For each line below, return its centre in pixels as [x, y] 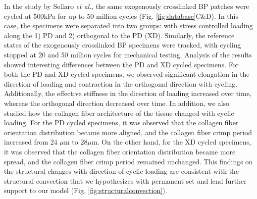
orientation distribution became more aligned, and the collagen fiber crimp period [128, 132]
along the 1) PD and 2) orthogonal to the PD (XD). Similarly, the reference [119, 35]
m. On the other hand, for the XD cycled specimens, [171, 142]
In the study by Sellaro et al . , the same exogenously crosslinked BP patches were [127, 6]
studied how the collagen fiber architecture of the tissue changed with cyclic [119, 113]
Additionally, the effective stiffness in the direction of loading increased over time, [128, 93]
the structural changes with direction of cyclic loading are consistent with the [122, 171]
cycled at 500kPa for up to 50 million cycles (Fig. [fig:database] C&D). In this [121, 16]
